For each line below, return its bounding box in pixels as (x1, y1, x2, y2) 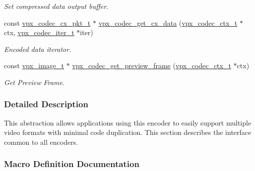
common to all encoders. (4, 136, 78, 147)
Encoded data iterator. (4, 43, 71, 54)
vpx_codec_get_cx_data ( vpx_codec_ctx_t (98, 17, 238, 28)
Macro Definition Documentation (4, 158, 139, 170)
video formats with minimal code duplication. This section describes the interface (4, 127, 252, 137)
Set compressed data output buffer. (4, 1, 109, 11)
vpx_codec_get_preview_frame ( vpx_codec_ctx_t (72, 60, 231, 71)
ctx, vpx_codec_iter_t (4, 27, 74, 38)
